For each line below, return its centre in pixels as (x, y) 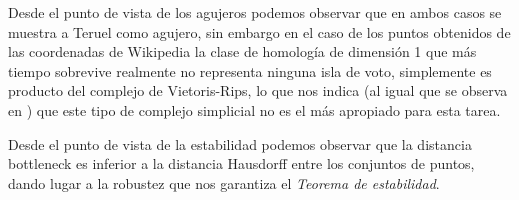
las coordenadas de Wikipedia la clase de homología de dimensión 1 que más (242, 51)
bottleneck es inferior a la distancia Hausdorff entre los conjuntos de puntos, (241, 163)
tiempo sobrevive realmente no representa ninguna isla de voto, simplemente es (250, 70)
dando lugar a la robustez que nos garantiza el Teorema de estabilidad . (224, 182)
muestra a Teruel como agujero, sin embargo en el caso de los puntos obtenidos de (259, 31)
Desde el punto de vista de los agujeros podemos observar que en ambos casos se (255, 12)
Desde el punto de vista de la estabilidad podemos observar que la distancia (240, 143)
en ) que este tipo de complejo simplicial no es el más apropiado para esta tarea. (254, 109)
